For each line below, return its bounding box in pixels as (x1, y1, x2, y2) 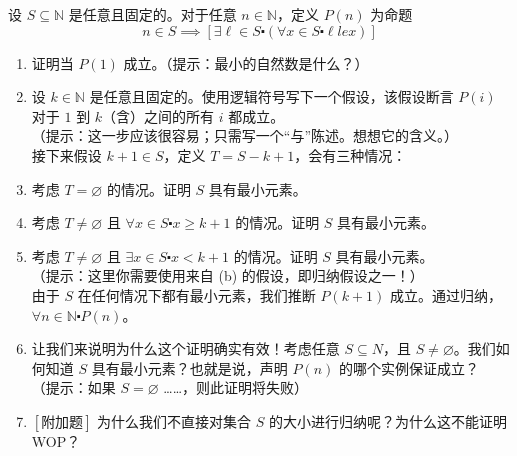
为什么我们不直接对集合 (97, 410, 252, 431)
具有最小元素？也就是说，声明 (91, 357, 288, 378)
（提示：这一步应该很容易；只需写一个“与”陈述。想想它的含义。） (31, 125, 459, 146)
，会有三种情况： (294, 144, 407, 165)
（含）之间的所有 (102, 105, 215, 126)
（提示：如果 (31, 377, 116, 398)
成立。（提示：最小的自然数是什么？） (123, 52, 369, 73)
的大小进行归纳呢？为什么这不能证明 (269, 410, 508, 431)
